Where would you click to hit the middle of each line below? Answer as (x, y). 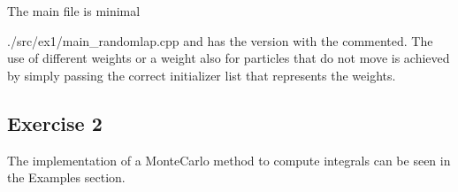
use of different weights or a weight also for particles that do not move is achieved (229, 58)
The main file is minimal (74, 11)
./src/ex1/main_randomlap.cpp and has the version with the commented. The (220, 40)
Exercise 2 (55, 123)
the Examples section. (66, 177)
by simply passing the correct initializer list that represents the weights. (202, 75)
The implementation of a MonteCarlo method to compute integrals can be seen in (229, 160)
